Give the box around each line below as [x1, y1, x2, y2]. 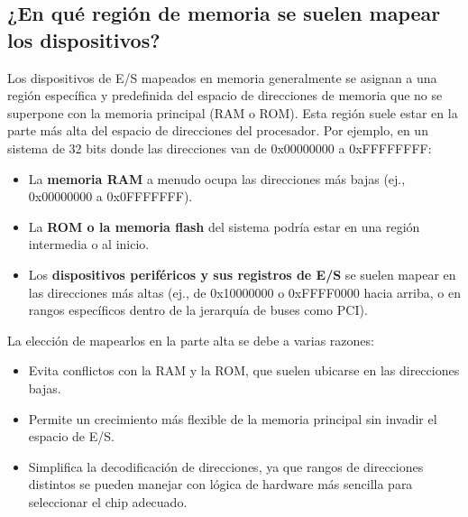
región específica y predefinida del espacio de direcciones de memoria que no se [7, 86, 443, 105]
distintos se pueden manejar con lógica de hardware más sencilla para [28, 475, 413, 494]
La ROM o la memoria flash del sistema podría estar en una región [28, 217, 420, 235]
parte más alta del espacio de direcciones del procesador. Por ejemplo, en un [7, 121, 428, 140]
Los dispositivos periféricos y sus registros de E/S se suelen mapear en [28, 264, 456, 283]
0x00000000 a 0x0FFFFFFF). [28, 187, 193, 206]
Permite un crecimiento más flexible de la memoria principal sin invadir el [28, 409, 437, 428]
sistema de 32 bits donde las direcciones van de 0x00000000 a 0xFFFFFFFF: [7, 138, 432, 157]
